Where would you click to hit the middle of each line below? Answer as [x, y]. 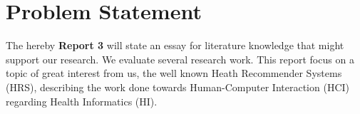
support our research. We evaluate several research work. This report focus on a [180, 59]
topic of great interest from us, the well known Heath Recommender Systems [174, 73]
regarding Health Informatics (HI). [82, 101]
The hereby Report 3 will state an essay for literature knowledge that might [175, 45]
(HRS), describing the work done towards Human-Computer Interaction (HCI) [178, 87]
